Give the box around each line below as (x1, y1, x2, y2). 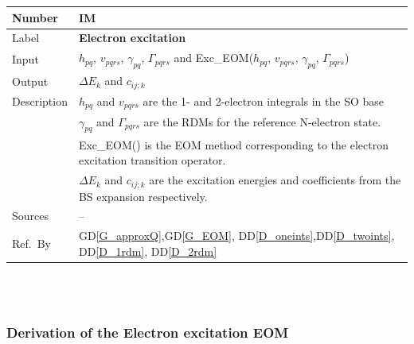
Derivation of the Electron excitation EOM (6, 323, 289, 342)
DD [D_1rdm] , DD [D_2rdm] (78, 242, 217, 259)
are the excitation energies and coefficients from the (149, 172, 401, 188)
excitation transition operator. (78, 152, 226, 168)
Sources (12, 207, 49, 224)
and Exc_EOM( (174, 49, 254, 66)
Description (12, 93, 68, 110)
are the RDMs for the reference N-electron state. (143, 113, 381, 129)
